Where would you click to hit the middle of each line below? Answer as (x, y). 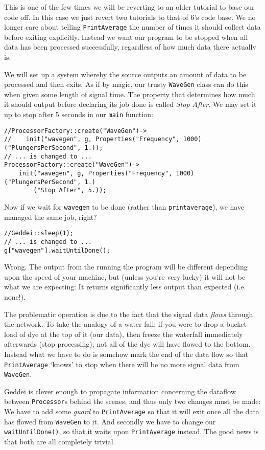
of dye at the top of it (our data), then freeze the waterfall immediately (131, 334)
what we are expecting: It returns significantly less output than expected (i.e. (125, 287)
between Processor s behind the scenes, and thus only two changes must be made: (132, 401)
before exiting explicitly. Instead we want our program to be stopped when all (126, 37)
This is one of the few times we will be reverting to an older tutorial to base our (129, 7)
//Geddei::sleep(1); (39, 233)
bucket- (237, 324)
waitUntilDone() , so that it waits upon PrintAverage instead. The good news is (131, 431)
